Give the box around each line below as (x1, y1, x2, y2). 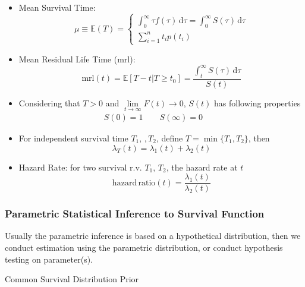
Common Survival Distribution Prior (5, 273, 139, 285)
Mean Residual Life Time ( (18, 52, 118, 65)
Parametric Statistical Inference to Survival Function (5, 206, 265, 221)
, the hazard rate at (166, 160, 238, 173)
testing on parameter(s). (5, 253, 93, 265)
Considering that (18, 96, 80, 109)
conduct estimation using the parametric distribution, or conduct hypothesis (5, 241, 283, 253)
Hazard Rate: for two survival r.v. (18, 160, 142, 173)
